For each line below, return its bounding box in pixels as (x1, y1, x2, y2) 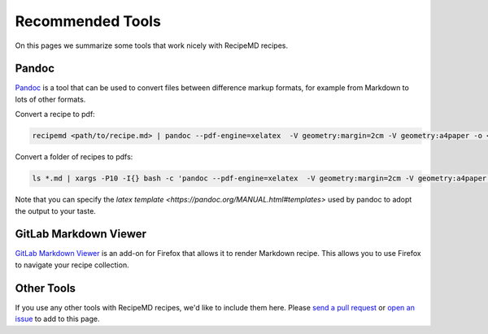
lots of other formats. (15, 94, 86, 104)
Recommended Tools (15, 12, 162, 30)
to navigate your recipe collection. (15, 260, 129, 270)
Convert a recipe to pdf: (15, 110, 95, 119)
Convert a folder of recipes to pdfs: (15, 152, 133, 162)
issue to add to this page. (15, 314, 100, 324)
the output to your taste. (15, 206, 97, 215)
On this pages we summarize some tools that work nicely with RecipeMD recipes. (15, 41, 289, 50)
